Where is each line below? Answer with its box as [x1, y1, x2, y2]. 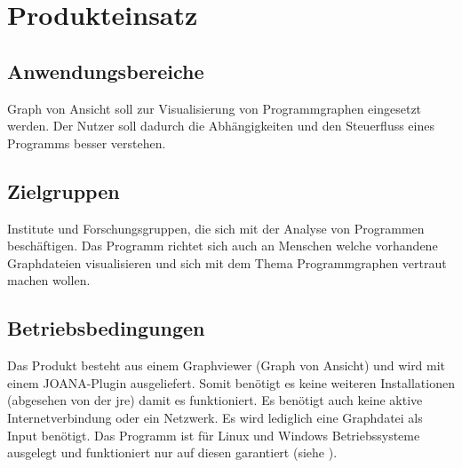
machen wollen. [7, 271, 91, 290]
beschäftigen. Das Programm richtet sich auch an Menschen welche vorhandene [7, 236, 438, 255]
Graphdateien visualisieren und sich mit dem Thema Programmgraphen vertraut [7, 253, 447, 272]
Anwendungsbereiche [7, 57, 204, 84]
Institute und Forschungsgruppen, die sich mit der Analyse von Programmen [7, 218, 425, 237]
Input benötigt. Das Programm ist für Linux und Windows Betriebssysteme [7, 425, 420, 444]
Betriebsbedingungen [7, 314, 205, 342]
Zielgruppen [7, 177, 120, 204]
